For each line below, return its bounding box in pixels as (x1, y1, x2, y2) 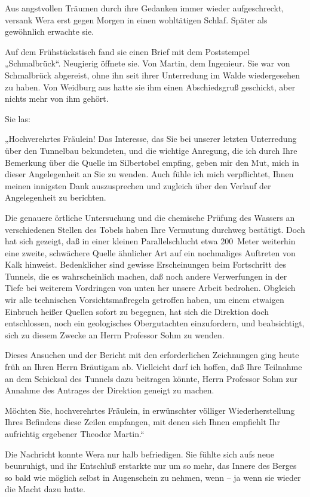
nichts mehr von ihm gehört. (5, 92, 109, 105)
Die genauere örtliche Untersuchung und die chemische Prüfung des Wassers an (5, 211, 295, 223)
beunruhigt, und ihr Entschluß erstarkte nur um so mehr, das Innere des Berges (5, 459, 297, 472)
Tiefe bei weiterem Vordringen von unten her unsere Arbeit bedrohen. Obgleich (5, 281, 296, 294)
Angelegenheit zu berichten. (5, 191, 106, 204)
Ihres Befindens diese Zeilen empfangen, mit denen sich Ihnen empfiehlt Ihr (5, 416, 281, 428)
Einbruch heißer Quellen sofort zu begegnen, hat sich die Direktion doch (5, 305, 269, 317)
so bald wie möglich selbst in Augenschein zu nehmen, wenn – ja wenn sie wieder (5, 471, 301, 483)
